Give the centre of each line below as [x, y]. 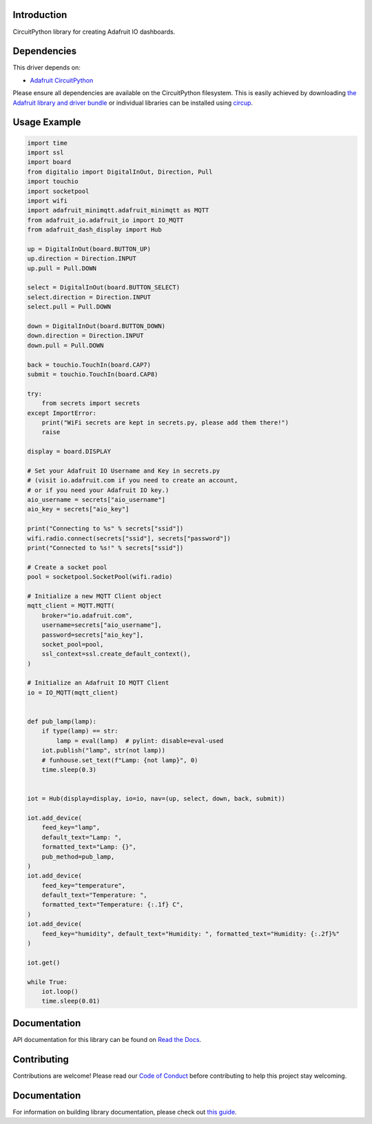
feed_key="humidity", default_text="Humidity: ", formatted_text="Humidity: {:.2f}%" [191, 933]
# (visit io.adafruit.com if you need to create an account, [133, 480]
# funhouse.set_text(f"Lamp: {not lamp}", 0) [120, 760]
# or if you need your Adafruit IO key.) [98, 490]
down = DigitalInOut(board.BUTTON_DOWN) [96, 326]
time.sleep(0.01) [71, 1001]
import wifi [48, 201]
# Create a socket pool [68, 567]
